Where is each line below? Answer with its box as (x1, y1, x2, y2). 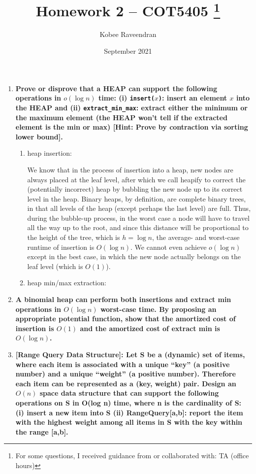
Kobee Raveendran (99, 29, 157, 39)
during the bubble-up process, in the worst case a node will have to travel (27, 212, 250, 223)
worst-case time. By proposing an (100, 304, 217, 314)
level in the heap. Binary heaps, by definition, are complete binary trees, (27, 193, 246, 203)
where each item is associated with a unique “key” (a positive (15, 359, 230, 369)
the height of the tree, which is (27, 232, 120, 242)
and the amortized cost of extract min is (80, 323, 220, 333)
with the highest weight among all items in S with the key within (15, 417, 243, 427)
